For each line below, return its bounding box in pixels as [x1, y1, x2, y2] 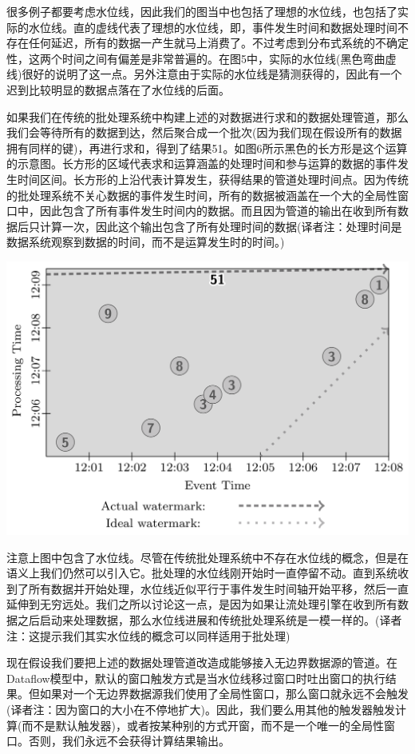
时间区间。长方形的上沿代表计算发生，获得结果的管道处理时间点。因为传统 [17, 170, 409, 187]
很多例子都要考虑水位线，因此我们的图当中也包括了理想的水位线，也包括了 [6, 3, 397, 19]
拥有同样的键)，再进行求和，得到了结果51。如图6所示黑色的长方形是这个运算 [6, 139, 408, 156]
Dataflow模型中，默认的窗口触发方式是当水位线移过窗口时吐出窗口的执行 [6, 669, 385, 686]
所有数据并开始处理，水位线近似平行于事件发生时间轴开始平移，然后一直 [28, 580, 409, 596]
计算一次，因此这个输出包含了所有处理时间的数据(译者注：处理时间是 [39, 217, 402, 234]
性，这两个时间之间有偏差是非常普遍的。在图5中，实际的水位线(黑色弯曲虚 [6, 50, 397, 66]
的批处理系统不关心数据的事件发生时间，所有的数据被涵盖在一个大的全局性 [6, 186, 397, 203]
